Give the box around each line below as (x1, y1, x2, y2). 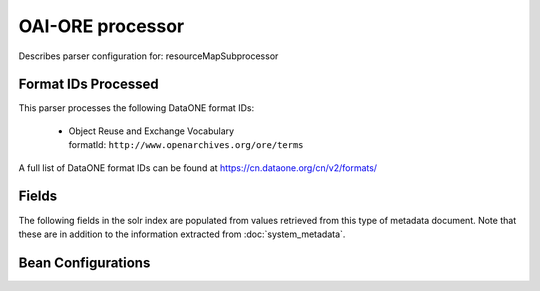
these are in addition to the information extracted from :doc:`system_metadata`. (18, 228, 346, 240)
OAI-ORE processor (18, 15, 185, 37)
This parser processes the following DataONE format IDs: (18, 102, 255, 114)
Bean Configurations (18, 254, 151, 271)
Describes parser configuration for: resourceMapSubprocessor (18, 50, 279, 62)
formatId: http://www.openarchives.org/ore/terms (68, 139, 304, 151)
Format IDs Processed (18, 76, 159, 93)
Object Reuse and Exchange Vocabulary (68, 125, 235, 137)
